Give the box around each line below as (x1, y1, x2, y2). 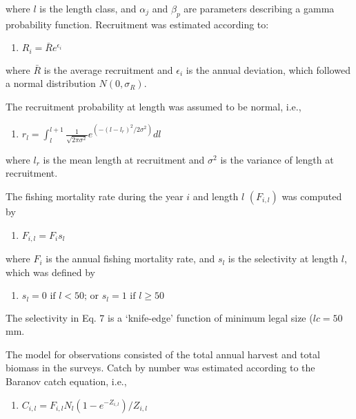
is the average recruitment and (43, 62, 173, 77)
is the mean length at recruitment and (43, 152, 205, 166)
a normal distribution (6, 76, 96, 90)
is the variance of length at (220, 152, 334, 166)
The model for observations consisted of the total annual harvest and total (6, 347, 320, 361)
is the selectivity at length (228, 251, 339, 266)
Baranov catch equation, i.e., (6, 374, 127, 389)
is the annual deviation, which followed (186, 62, 350, 77)
